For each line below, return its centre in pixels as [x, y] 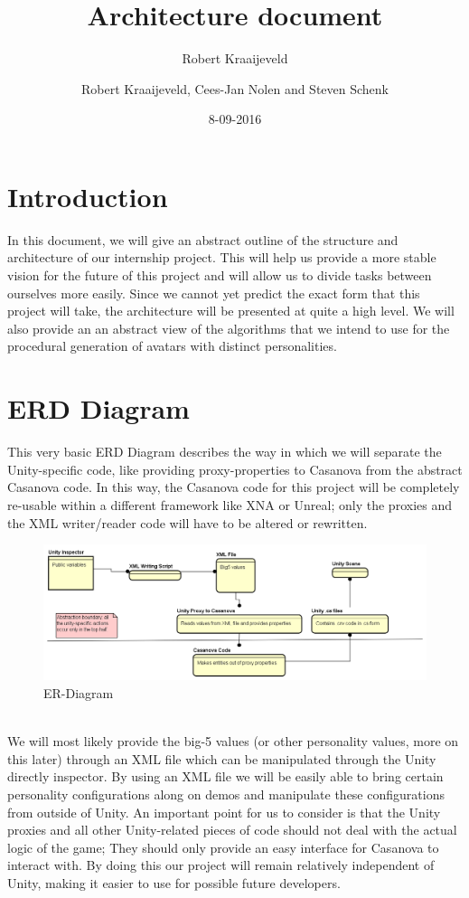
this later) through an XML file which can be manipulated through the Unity [222, 758]
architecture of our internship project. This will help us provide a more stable [222, 257]
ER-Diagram [79, 692]
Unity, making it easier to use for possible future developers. [174, 882]
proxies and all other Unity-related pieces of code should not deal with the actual [232, 830]
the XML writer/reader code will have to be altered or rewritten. [188, 522]
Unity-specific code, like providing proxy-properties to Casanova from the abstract [235, 469]
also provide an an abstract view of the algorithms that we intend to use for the [229, 328]
